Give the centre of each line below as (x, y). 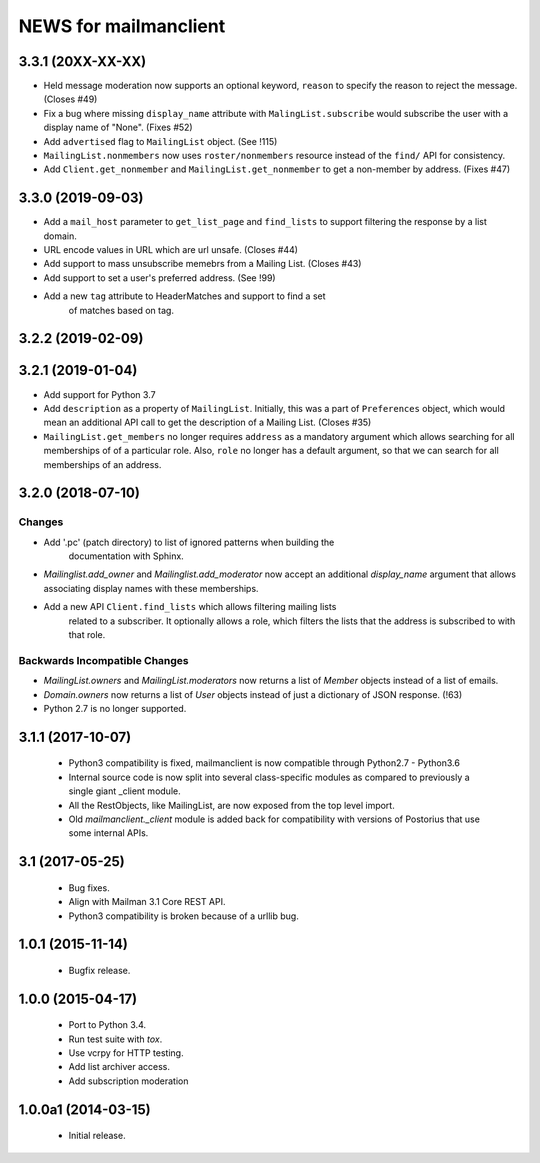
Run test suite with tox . (115, 1039)
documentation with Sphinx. (126, 556)
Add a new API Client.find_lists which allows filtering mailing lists (190, 607)
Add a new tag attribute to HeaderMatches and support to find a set (184, 296)
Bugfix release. (99, 970)
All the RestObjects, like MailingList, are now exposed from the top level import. (231, 805)
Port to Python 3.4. (107, 1025)
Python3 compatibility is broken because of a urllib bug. (183, 916)
